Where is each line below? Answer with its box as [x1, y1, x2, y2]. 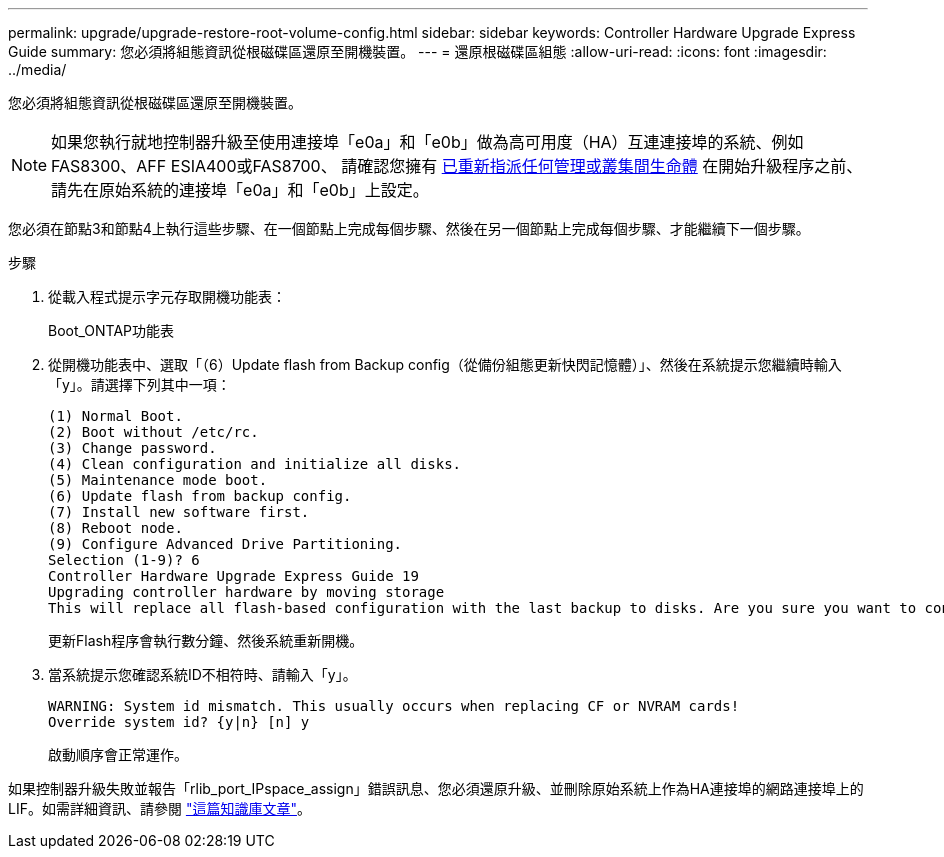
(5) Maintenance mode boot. [48, 472, 268, 488]
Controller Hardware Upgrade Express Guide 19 [48, 568, 419, 584]
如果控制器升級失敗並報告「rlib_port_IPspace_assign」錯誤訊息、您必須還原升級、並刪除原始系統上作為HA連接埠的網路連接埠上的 [8, 780, 864, 797]
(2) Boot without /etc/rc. [48, 424, 259, 440]
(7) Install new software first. [48, 504, 310, 520]
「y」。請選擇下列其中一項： [48, 376, 231, 393]
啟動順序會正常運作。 [48, 746, 188, 763]
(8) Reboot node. [48, 520, 183, 536]
